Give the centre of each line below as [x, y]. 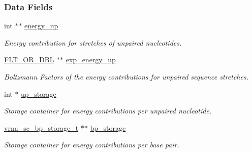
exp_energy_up [91, 60]
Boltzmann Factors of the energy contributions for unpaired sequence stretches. [126, 76]
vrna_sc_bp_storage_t [41, 127]
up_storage [39, 93]
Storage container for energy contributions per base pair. [92, 145]
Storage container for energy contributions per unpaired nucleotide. [108, 111]
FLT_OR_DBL [29, 60]
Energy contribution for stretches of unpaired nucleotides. [93, 42]
